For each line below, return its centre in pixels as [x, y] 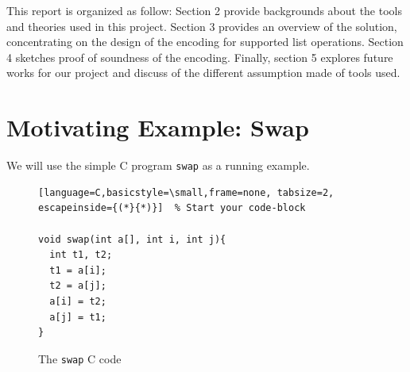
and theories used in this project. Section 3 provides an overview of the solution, [202, 26]
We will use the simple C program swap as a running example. [158, 165]
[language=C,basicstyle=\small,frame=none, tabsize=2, [186, 192]
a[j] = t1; [78, 317]
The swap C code [80, 358]
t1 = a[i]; [78, 270]
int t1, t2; [81, 255]
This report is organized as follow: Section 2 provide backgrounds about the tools [204, 10]
